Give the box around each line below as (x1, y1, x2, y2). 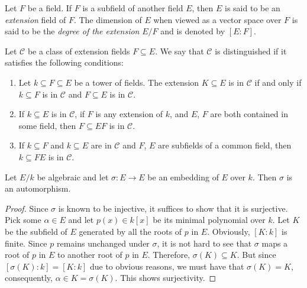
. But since (237, 248, 276, 261)
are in (91, 139, 112, 151)
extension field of (5, 13, 66, 25)
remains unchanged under (56, 237, 150, 249)
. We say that (155, 44, 204, 57)
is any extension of (95, 108, 163, 120)
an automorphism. (5, 182, 71, 195)
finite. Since (5, 237, 47, 249)
